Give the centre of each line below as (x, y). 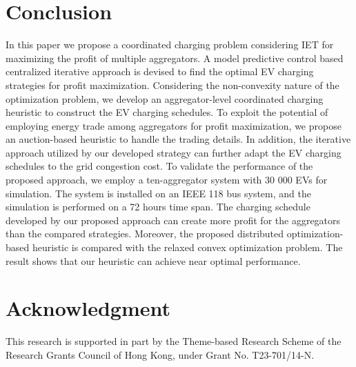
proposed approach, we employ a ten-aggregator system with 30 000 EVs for (167, 180)
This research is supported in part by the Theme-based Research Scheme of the (174, 341)
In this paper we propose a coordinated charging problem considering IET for (170, 44)
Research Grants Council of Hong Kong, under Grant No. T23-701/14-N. (160, 354)
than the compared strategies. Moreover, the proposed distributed (145, 234)
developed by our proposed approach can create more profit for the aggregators (173, 220)
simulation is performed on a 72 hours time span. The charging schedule (158, 207)
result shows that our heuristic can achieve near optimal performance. (153, 260)
